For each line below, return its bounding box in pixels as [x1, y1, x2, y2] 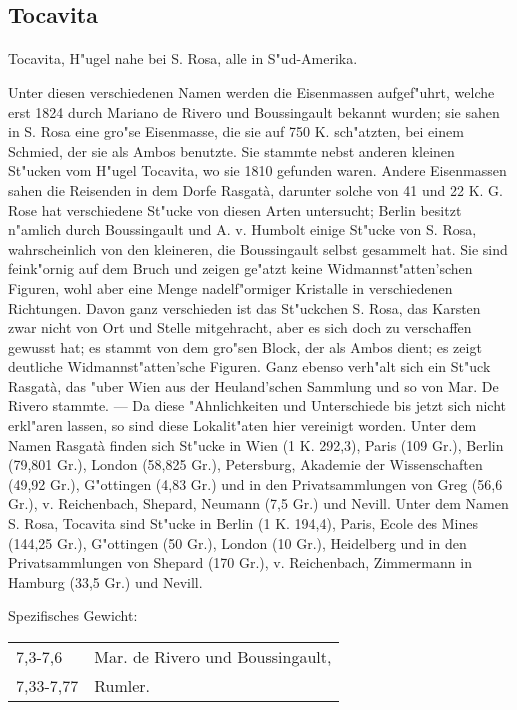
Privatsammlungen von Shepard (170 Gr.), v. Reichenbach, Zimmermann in [8, 552, 472, 573]
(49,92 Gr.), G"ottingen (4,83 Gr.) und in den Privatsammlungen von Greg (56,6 [8, 473, 503, 494]
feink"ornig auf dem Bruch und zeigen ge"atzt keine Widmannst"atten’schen [8, 258, 473, 279]
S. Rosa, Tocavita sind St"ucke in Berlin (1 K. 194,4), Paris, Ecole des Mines [8, 513, 479, 534]
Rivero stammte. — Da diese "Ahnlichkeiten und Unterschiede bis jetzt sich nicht [8, 395, 506, 416]
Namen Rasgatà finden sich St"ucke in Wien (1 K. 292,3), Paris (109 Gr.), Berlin [8, 434, 504, 455]
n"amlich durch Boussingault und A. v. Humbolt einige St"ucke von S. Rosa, [8, 219, 477, 240]
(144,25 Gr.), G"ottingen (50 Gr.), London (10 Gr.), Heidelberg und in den [8, 532, 467, 553]
